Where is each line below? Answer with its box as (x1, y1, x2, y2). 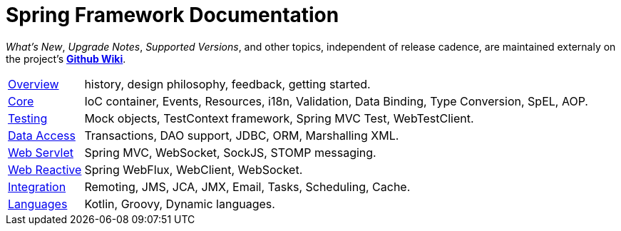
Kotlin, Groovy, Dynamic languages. (84, 196, 275, 211)
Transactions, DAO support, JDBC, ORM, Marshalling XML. (84, 128, 399, 143)
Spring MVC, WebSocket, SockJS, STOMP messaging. (84, 145, 376, 160)
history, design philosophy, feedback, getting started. (84, 76, 371, 91)
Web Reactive (8, 162, 82, 177)
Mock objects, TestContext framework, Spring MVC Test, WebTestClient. (84, 111, 474, 125)
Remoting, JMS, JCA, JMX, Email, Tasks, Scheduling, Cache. (84, 179, 411, 194)
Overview (8, 76, 59, 91)
